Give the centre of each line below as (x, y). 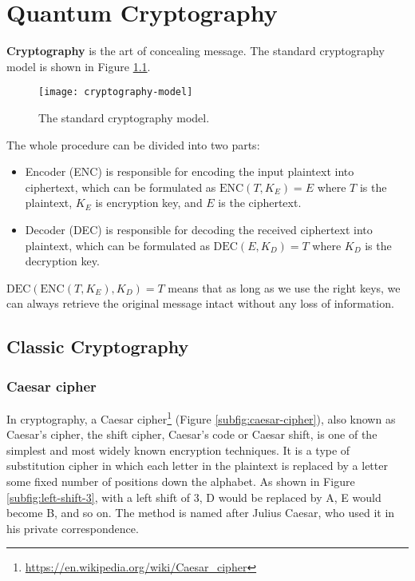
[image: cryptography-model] (116, 92)
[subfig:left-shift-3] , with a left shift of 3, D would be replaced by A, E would (194, 497)
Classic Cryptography (98, 346)
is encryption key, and (149, 203)
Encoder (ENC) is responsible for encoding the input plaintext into (190, 171)
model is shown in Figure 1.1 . (79, 66)
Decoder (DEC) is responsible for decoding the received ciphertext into (199, 229)
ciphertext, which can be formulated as (121, 187)
